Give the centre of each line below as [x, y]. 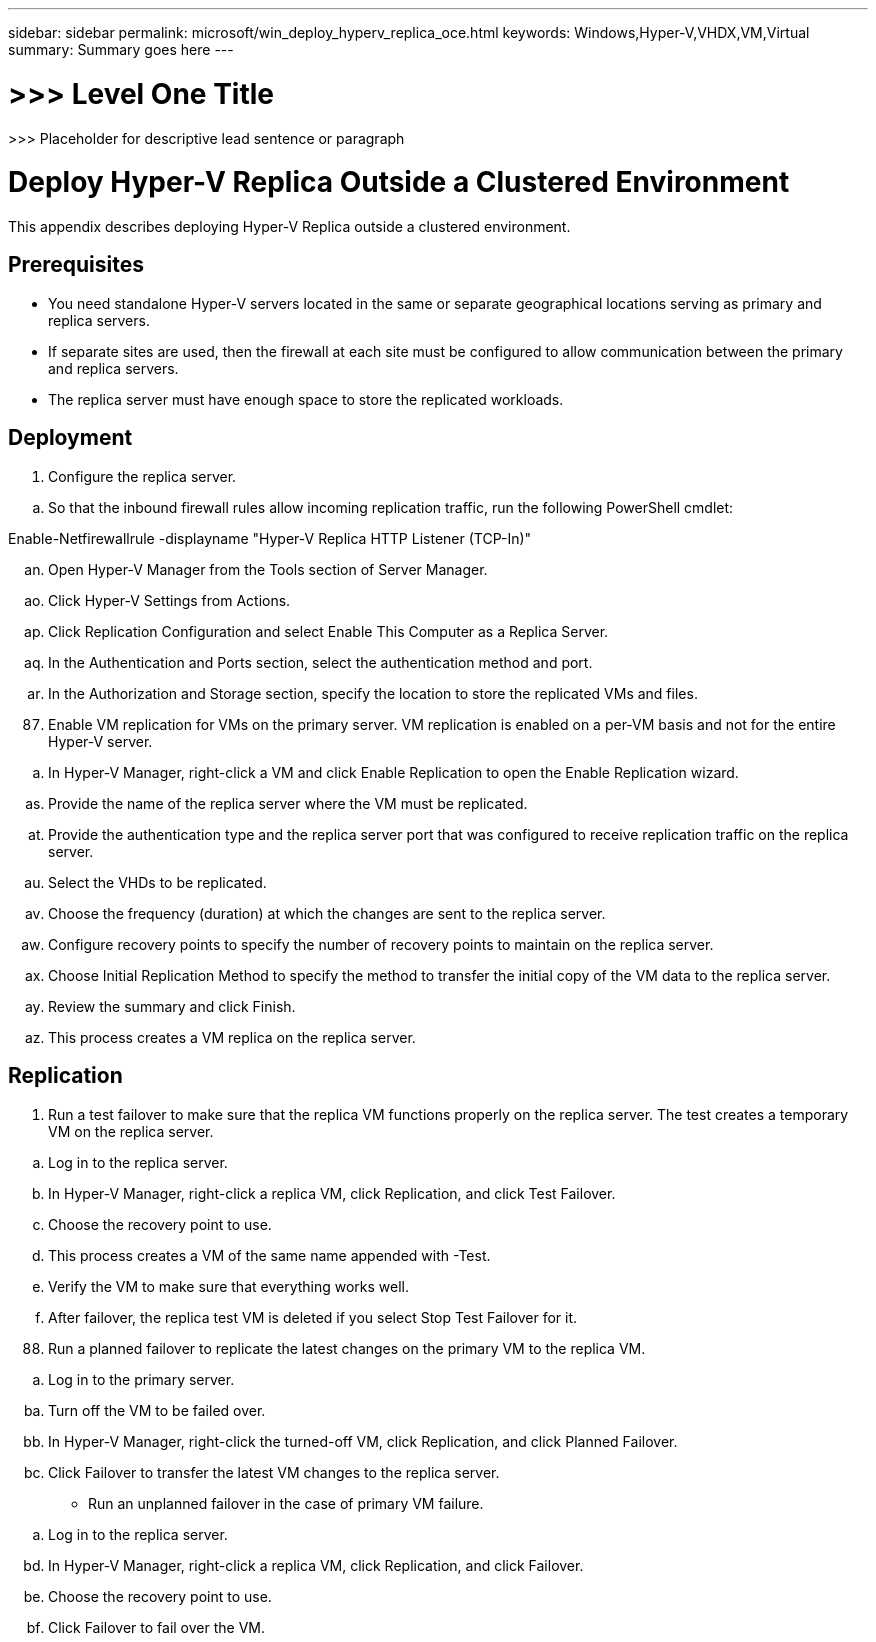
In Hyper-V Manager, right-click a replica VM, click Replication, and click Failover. [316, 1565]
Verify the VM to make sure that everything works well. [229, 1286]
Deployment [70, 438]
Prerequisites [76, 265]
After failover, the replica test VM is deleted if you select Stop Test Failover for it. [313, 1317]
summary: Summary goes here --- [121, 49]
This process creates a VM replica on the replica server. [232, 1037]
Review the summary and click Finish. [172, 1006]
